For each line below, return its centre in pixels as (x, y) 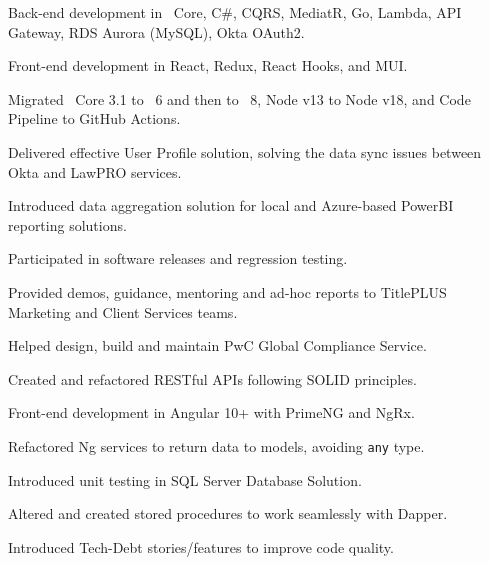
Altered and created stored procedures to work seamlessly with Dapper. (228, 513)
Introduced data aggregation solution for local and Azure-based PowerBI (231, 205)
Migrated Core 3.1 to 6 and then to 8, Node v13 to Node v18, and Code (239, 98)
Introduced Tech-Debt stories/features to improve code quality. (201, 546)
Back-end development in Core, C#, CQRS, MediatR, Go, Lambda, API (235, 12)
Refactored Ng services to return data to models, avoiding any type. (216, 445)
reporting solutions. (67, 224)
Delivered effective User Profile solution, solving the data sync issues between (245, 151)
